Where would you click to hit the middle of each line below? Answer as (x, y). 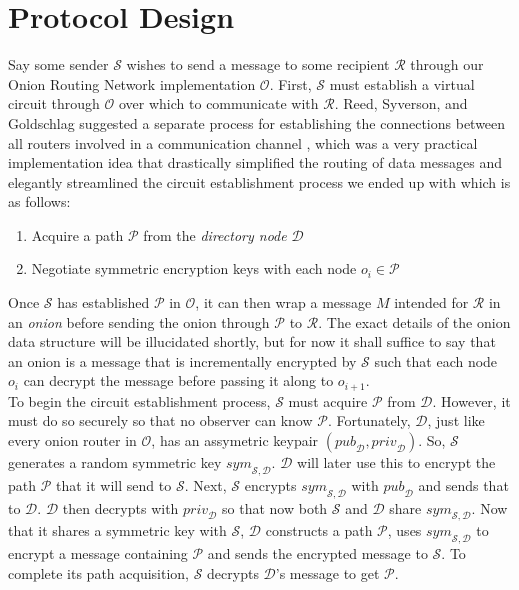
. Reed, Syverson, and (401, 103)
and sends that (463, 484)
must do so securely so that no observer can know (160, 420)
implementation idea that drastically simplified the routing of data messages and (255, 162)
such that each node (436, 360)
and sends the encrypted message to (317, 553)
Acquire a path (77, 234)
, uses (404, 530)
